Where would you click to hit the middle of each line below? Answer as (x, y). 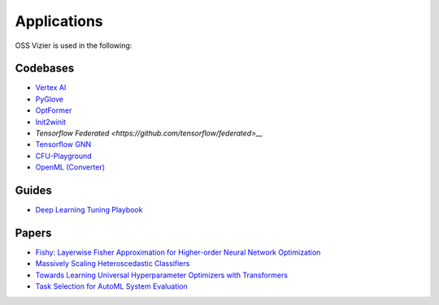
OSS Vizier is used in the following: (74, 45)
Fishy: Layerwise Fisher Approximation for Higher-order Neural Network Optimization (178, 252)
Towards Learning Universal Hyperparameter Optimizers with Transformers (162, 275)
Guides (34, 190)
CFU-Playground (64, 156)
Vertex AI (51, 88)
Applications (59, 21)
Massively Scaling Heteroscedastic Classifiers (113, 264)
